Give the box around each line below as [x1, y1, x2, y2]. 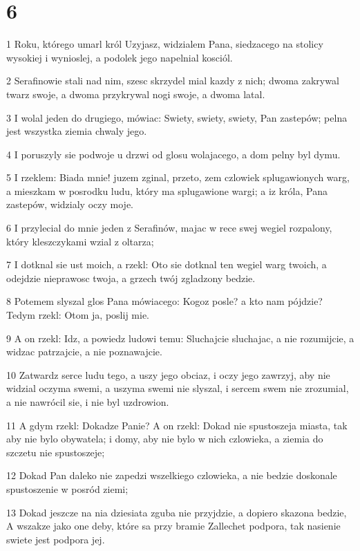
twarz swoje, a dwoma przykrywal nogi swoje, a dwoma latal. [6, 86, 265, 101]
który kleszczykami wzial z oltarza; [6, 234, 154, 248]
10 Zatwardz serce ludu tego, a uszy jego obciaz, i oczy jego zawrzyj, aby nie [6, 367, 330, 382]
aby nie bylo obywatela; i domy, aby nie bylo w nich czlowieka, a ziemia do [6, 431, 323, 446]
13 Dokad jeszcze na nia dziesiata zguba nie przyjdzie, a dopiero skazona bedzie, [6, 505, 347, 519]
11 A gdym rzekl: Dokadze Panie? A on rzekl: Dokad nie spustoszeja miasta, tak [6, 418, 348, 432]
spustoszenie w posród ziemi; [6, 481, 129, 496]
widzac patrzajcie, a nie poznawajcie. [6, 344, 162, 359]
